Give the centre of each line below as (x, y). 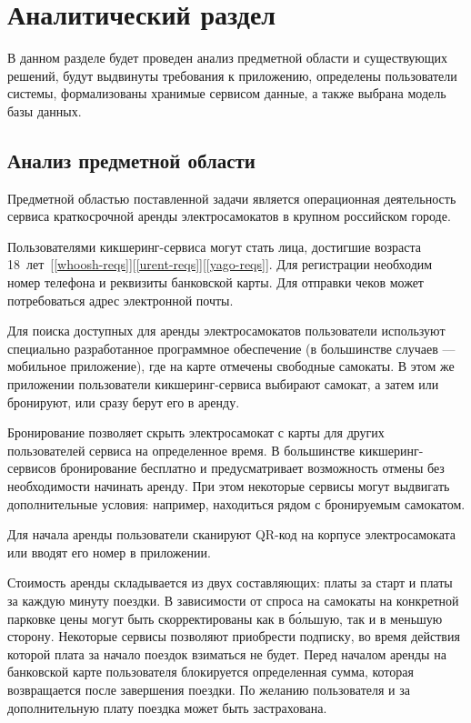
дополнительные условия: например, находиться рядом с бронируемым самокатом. (236, 503)
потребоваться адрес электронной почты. (120, 300)
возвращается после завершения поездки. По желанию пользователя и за (209, 689)
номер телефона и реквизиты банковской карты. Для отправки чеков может (215, 282)
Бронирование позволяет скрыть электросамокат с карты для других (196, 432)
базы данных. (45, 110)
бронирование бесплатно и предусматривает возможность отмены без (252, 468)
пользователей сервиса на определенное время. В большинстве (181, 450)
